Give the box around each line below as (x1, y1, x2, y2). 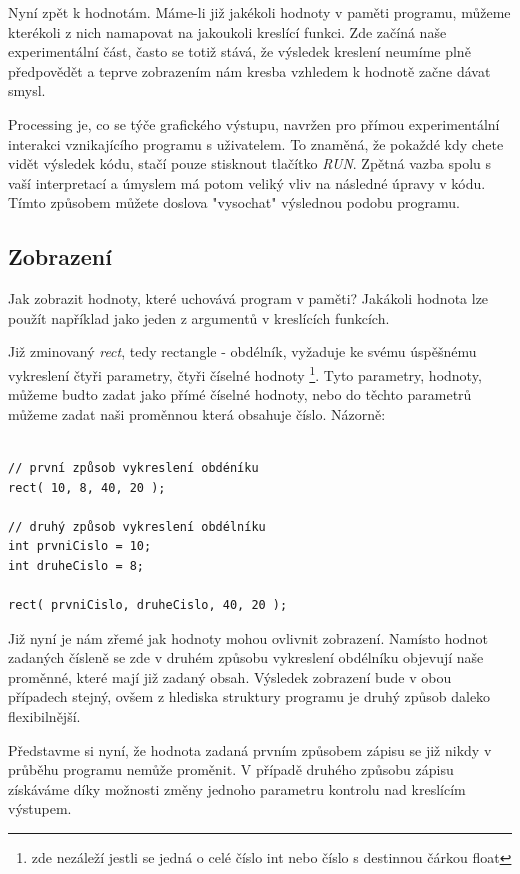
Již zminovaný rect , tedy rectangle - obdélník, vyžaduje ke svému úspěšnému (8, 341, 477, 362)
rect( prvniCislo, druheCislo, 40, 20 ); (8, 598, 288, 613)
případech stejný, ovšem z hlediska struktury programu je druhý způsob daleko (8, 686, 491, 707)
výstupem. (8, 798, 72, 819)
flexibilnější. (8, 706, 81, 727)
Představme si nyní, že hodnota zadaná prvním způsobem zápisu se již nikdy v (8, 739, 492, 760)
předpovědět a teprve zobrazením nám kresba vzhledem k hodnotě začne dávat (8, 60, 491, 81)
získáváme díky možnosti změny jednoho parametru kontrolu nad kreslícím (8, 778, 466, 799)
